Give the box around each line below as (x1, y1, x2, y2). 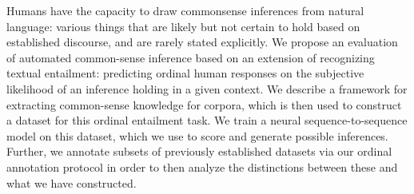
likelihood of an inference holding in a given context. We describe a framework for (6, 80, 408, 97)
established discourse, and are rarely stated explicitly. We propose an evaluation (6, 34, 398, 50)
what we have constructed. (6, 174, 137, 191)
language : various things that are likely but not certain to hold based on (6, 18, 360, 34)
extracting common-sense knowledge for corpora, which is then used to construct (6, 96, 402, 113)
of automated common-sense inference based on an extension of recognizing (6, 49, 375, 65)
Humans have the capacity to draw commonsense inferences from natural (6, 2, 364, 18)
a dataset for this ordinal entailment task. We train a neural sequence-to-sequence (6, 112, 408, 129)
